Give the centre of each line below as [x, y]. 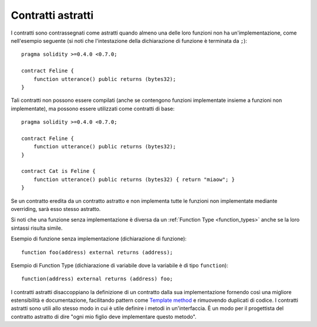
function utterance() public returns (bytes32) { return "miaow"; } [134, 179]
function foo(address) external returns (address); [97, 252]
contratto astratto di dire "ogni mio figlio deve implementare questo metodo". [104, 316]
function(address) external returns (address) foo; [97, 279]
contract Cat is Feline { [59, 171]
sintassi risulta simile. [37, 228]
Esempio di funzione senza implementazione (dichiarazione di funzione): [99, 239]
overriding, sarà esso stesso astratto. [56, 209]
